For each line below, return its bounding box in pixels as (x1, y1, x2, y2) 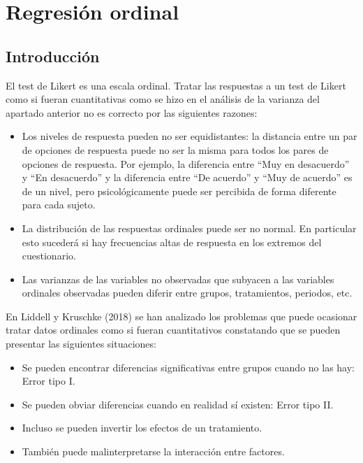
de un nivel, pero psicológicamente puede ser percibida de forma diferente (22, 183, 336, 198)
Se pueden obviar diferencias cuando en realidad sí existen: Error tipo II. (22, 397, 334, 411)
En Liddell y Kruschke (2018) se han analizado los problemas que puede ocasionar (6, 308, 357, 323)
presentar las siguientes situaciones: (6, 336, 156, 351)
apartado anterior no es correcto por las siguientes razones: (6, 105, 258, 120)
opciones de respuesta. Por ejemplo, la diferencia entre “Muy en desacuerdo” (22, 156, 350, 171)
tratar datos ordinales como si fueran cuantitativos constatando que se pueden (6, 322, 341, 337)
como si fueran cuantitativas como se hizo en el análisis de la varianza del (6, 92, 320, 106)
